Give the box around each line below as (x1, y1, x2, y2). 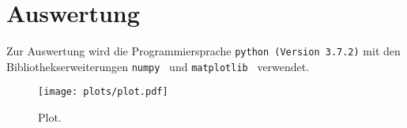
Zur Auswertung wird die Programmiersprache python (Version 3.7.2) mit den (6, 43, 401, 59)
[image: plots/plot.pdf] (38, 86, 168, 98)
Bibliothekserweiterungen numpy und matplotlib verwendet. (6, 58, 310, 74)
